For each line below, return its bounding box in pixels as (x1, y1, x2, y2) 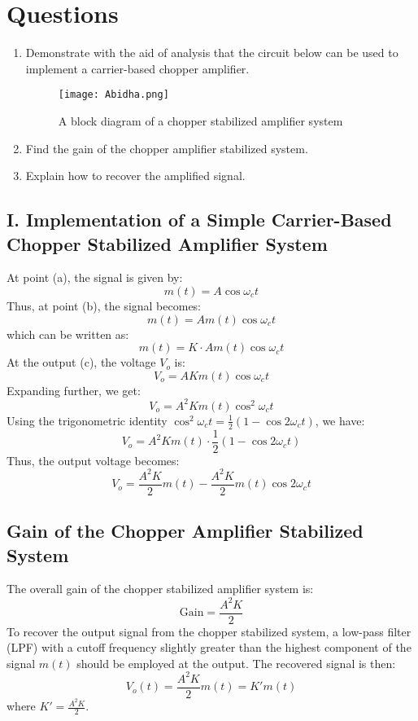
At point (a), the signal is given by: (7, 269, 183, 286)
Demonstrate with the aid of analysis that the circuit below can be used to (25, 44, 398, 61)
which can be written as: (7, 325, 129, 342)
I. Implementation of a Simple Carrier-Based (7, 207, 392, 232)
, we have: (315, 411, 365, 429)
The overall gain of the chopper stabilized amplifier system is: (7, 580, 314, 597)
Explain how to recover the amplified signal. (25, 167, 246, 184)
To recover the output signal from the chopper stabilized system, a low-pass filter (7, 622, 411, 640)
